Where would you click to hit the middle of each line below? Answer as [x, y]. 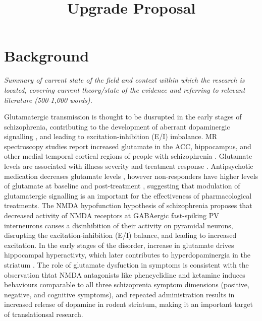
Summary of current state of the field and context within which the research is [124, 80]
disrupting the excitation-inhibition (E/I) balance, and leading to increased [120, 235]
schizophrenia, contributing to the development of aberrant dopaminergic [117, 126]
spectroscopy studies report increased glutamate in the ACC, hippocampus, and [128, 146]
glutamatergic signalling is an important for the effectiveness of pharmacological [128, 195]
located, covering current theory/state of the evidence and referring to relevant [125, 89]
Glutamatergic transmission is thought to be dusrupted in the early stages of [123, 117]
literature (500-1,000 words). [48, 100]
